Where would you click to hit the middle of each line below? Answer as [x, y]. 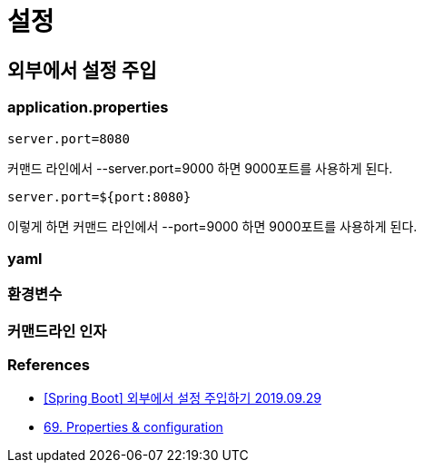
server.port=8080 [69, 138]
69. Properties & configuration [133, 427]
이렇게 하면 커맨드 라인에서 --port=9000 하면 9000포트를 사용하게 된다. [212, 226]
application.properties [88, 108]
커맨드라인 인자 [57, 331]
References [49, 365]
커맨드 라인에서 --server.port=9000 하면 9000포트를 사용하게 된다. [200, 168]
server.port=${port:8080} [99, 196]
